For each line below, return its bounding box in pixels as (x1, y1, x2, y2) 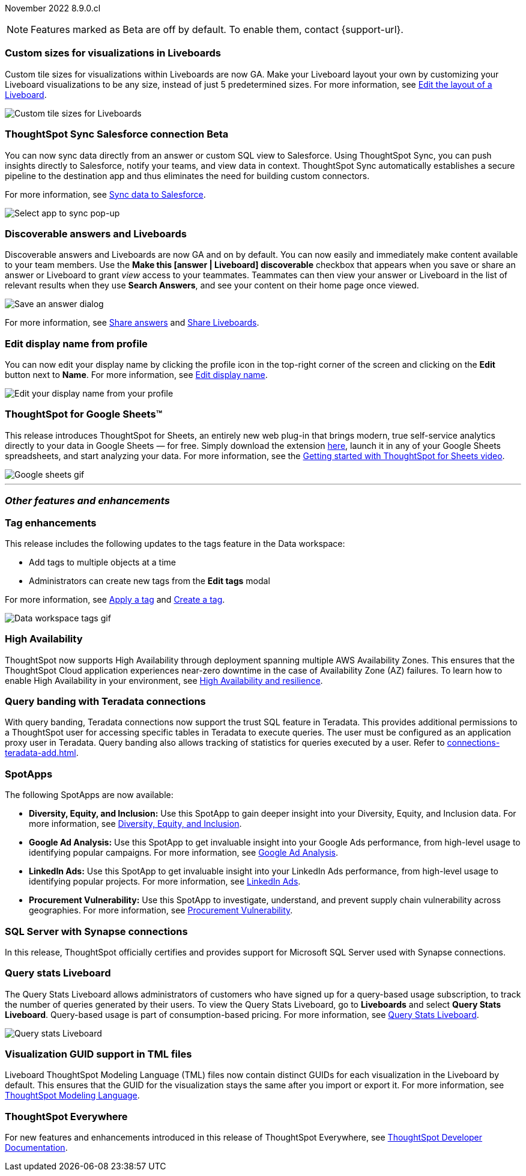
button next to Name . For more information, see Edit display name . (5, 370, 268, 380)
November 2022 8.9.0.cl (5, 3, 101, 13)
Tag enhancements (5, 516, 97, 529)
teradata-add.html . (5, 748, 79, 758)
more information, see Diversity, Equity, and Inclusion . (29, 818, 242, 829)
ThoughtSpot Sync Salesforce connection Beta (5, 128, 229, 141)
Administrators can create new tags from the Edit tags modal (29, 575, 270, 586)
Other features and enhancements (5, 495, 170, 507)
